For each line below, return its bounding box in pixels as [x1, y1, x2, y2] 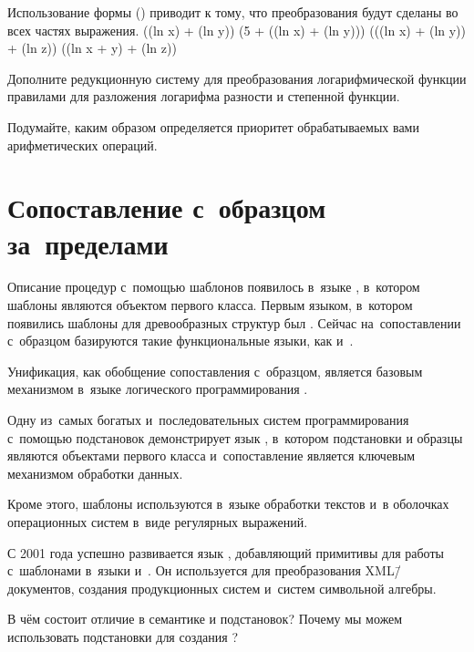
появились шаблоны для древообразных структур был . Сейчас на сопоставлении [7, 313, 461, 332]
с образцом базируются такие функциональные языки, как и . [7, 331, 354, 350]
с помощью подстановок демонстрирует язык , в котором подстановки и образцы [7, 428, 463, 447]
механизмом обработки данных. [7, 463, 183, 482]
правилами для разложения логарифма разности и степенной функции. [7, 87, 400, 106]
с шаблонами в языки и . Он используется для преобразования [7, 561, 361, 580]
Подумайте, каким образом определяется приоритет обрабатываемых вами [7, 117, 419, 136]
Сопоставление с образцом [7, 189, 326, 226]
